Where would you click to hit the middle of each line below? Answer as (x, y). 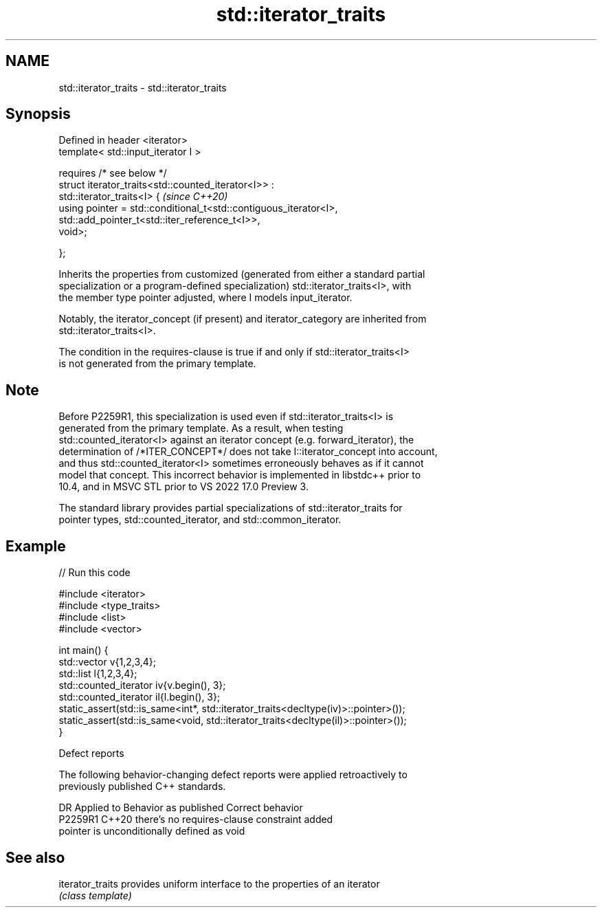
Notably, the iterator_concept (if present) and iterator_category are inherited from (243, 319)
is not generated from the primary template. (157, 364)
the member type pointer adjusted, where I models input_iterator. (205, 298)
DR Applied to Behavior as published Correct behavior (181, 808)
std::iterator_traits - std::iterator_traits (143, 87)
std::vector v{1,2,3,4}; (108, 662)
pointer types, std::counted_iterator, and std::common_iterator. (200, 520)
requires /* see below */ (113, 173)
